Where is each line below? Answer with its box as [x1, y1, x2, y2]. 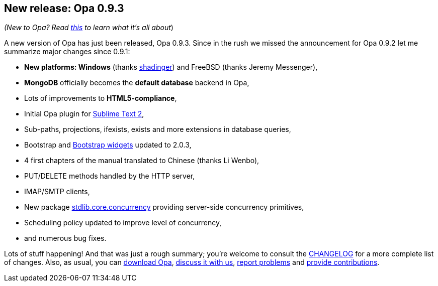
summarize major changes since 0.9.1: [4, 47, 130, 56]
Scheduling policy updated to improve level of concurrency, [24, 218, 222, 227]
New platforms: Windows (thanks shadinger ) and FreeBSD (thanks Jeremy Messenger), [24, 63, 318, 72]
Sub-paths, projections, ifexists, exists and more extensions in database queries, [24, 125, 291, 134]
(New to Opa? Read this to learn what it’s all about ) [4, 23, 173, 32]
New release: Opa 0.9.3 [4, 2, 124, 15]
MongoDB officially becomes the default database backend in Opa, [24, 78, 249, 87]
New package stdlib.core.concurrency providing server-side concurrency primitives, [24, 203, 304, 212]
